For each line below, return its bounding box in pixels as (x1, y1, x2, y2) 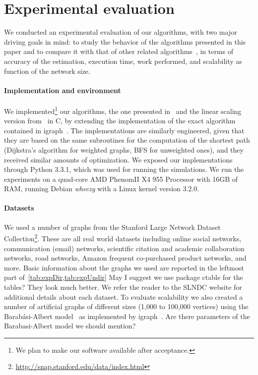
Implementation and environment (4, 85, 121, 95)
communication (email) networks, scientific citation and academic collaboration (4, 243, 245, 253)
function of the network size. (4, 65, 90, 76)
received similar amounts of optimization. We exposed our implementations (4, 154, 233, 164)
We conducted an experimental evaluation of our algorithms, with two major (4, 27, 237, 37)
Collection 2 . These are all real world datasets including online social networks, (4, 232, 242, 243)
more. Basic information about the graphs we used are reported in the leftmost (4, 262, 244, 272)
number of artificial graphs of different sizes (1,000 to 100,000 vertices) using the (4, 301, 249, 312)
